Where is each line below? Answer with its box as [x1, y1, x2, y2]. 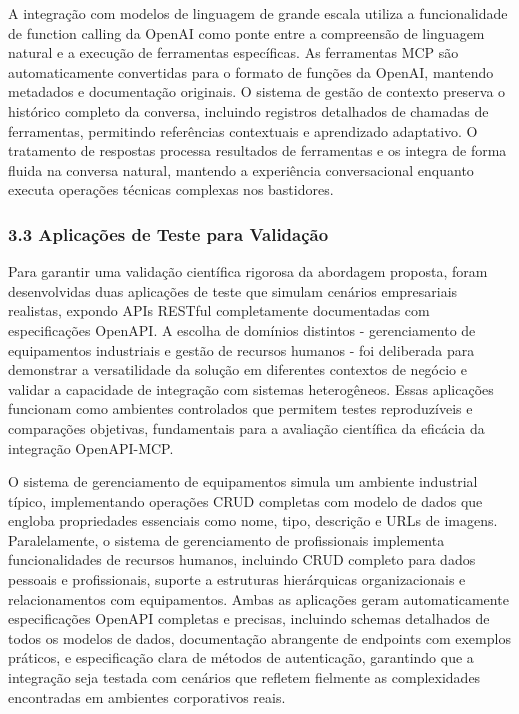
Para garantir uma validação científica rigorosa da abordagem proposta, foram [8, 261, 488, 282]
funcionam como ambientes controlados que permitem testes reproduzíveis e [8, 398, 473, 419]
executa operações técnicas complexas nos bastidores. [8, 179, 334, 200]
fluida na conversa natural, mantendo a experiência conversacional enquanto [8, 159, 474, 180]
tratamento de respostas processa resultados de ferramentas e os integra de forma [8, 140, 507, 161]
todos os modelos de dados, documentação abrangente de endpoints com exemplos [8, 627, 511, 648]
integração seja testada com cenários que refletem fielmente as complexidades [8, 667, 481, 688]
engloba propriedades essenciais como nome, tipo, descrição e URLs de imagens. [8, 510, 498, 531]
